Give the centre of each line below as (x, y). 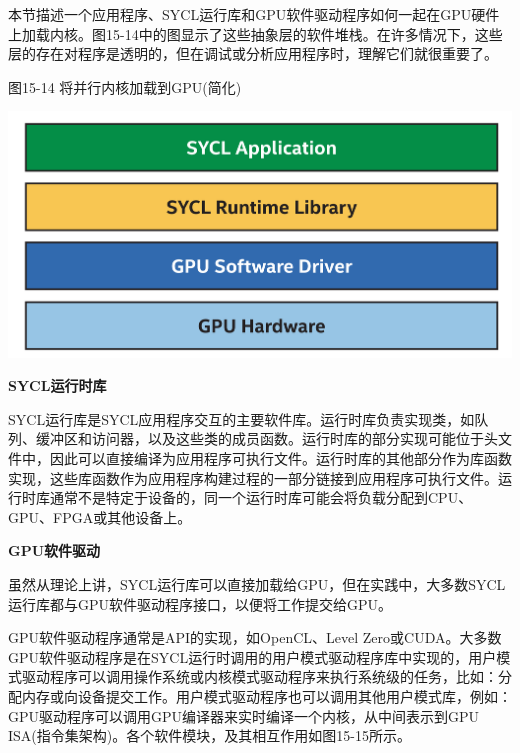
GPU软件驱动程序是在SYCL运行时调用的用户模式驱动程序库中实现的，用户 (252, 656)
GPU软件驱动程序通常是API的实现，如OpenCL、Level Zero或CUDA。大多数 (255, 637)
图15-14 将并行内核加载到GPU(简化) (125, 86)
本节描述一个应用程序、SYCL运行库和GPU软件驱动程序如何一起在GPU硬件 (254, 14)
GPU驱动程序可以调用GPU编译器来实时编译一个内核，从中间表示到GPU (244, 715)
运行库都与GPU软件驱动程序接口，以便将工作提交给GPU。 (200, 603)
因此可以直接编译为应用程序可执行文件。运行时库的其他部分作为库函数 (280, 458)
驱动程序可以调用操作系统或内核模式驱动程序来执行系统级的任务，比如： (259, 676)
